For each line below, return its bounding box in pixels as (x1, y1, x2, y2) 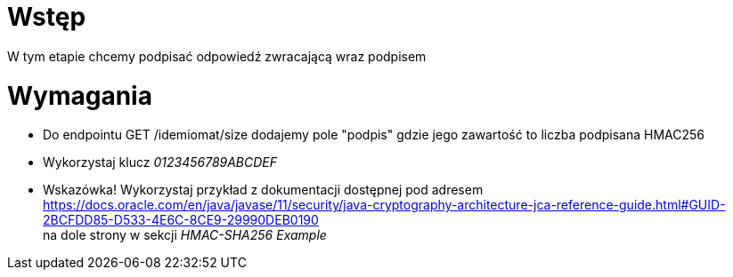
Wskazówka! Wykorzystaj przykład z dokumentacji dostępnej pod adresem (43, 182, 484, 198)
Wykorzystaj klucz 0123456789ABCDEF (43, 154, 278, 170)
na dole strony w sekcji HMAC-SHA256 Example (43, 227, 327, 243)
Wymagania (7, 80, 152, 111)
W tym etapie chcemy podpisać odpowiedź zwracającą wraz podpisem (7, 48, 427, 64)
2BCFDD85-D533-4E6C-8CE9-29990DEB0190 (43, 212, 319, 228)
